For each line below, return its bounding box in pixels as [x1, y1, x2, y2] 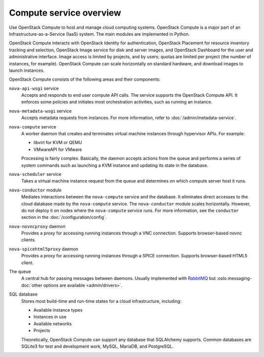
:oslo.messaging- [217, 275, 252, 281]
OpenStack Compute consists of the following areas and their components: [9, 76, 161, 83]
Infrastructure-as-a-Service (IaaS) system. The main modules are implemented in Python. [9, 31, 190, 37]
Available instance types [33, 307, 83, 313]
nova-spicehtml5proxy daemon [9, 246, 79, 252]
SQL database [9, 291, 38, 297]
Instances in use [33, 314, 67, 320]
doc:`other [21, 282, 43, 288]
